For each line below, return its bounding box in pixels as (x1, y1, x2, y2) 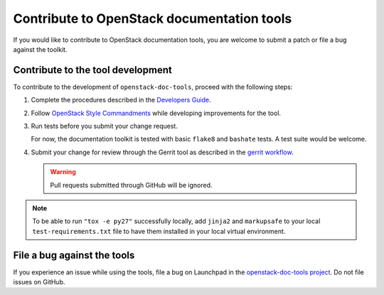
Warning (50, 168, 76, 176)
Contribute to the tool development (13, 64, 172, 76)
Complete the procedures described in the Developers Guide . (31, 96, 211, 104)
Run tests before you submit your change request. (31, 122, 178, 131)
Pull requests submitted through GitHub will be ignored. (50, 181, 213, 189)
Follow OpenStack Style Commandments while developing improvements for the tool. (31, 109, 281, 117)
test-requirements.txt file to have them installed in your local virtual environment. (32, 227, 286, 235)
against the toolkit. (13, 45, 68, 53)
